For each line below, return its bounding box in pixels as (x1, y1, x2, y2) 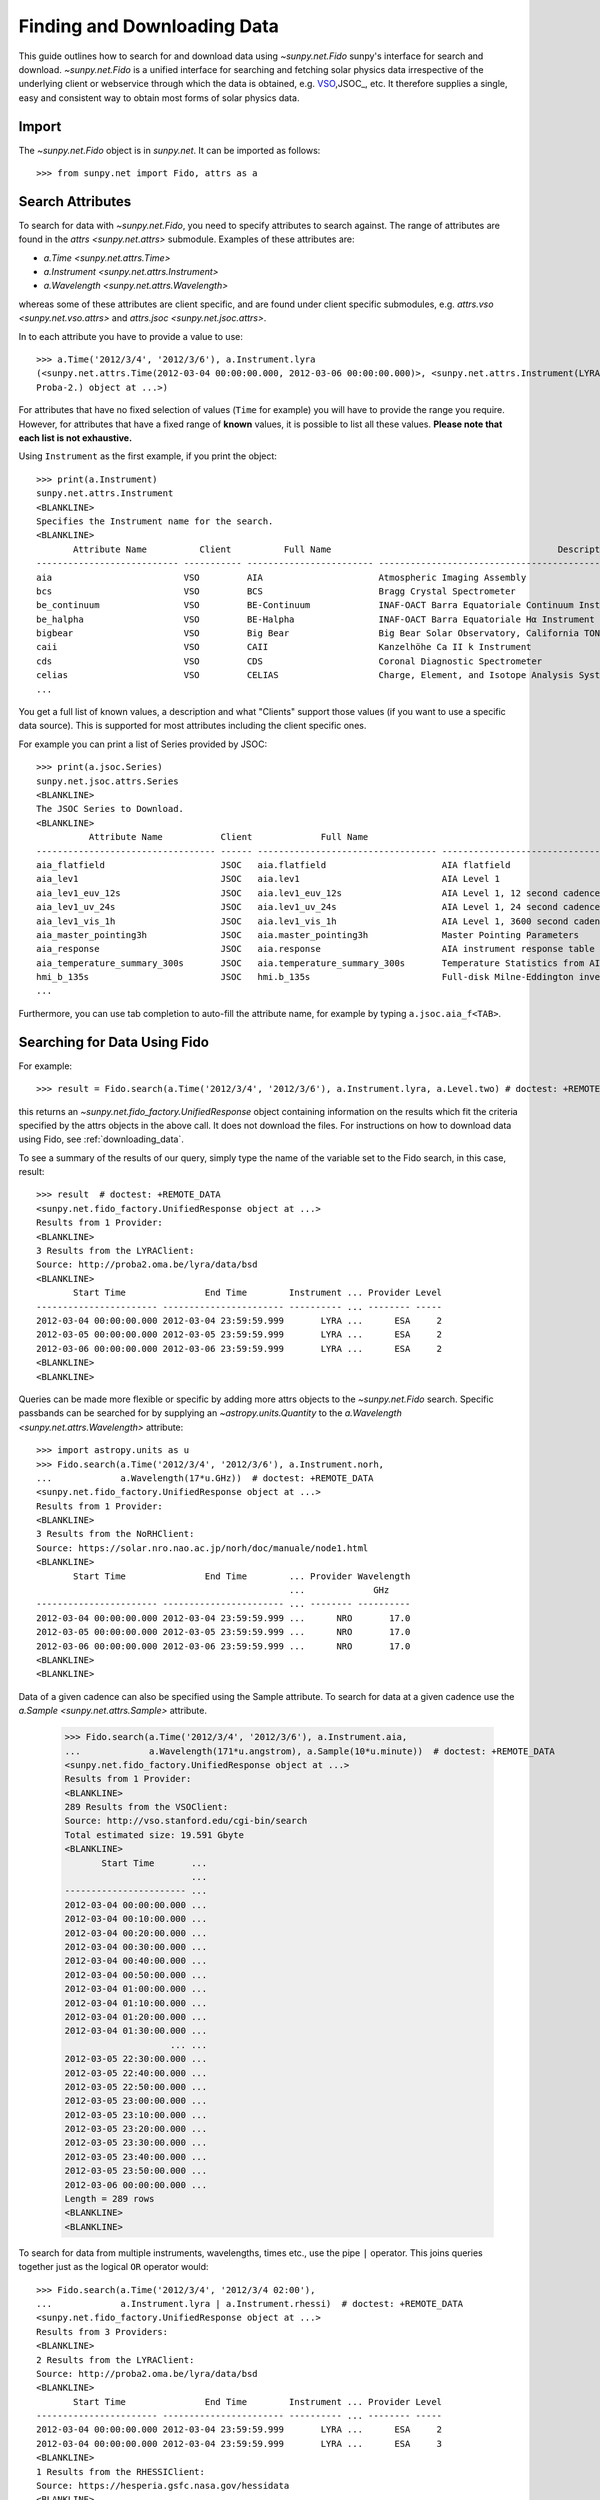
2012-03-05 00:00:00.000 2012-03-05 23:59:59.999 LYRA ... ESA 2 (36, 1329, 443, 1340)
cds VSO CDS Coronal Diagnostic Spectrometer (36, 655, 543, 667)
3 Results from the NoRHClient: (36, 1528, 195, 1540)
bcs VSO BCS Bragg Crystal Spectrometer (36, 585, 517, 597)
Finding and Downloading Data (18, 15, 280, 37)
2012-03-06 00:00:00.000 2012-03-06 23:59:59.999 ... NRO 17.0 (36, 1640, 411, 1652)
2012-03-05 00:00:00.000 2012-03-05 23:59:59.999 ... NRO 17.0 (36, 1626, 411, 1638)
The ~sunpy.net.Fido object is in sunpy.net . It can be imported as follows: (18, 144, 321, 156)
